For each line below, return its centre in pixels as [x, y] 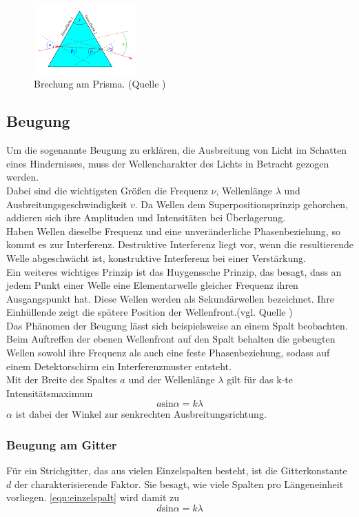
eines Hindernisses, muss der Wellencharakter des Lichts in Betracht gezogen [168, 163]
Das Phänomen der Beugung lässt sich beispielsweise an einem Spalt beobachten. [177, 325]
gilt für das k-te [260, 379]
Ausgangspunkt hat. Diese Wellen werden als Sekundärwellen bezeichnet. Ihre [170, 298]
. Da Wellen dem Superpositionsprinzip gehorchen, [242, 204]
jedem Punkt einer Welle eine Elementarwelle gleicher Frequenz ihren [152, 285]
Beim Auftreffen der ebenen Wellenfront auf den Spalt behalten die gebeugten [171, 339]
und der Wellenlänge [172, 379]
